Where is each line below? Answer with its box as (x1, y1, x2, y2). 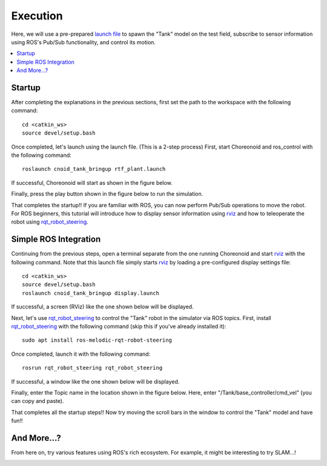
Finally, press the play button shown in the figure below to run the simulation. (11, 190, 203, 198)
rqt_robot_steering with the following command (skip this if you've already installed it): (11, 322, 226, 330)
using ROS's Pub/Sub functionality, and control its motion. (11, 38, 156, 45)
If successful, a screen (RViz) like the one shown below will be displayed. (11, 303, 194, 310)
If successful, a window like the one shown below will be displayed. (11, 378, 180, 385)
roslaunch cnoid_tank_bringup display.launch (22, 290, 160, 296)
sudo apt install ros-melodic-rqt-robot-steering (22, 337, 173, 344)
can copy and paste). (11, 398, 64, 405)
